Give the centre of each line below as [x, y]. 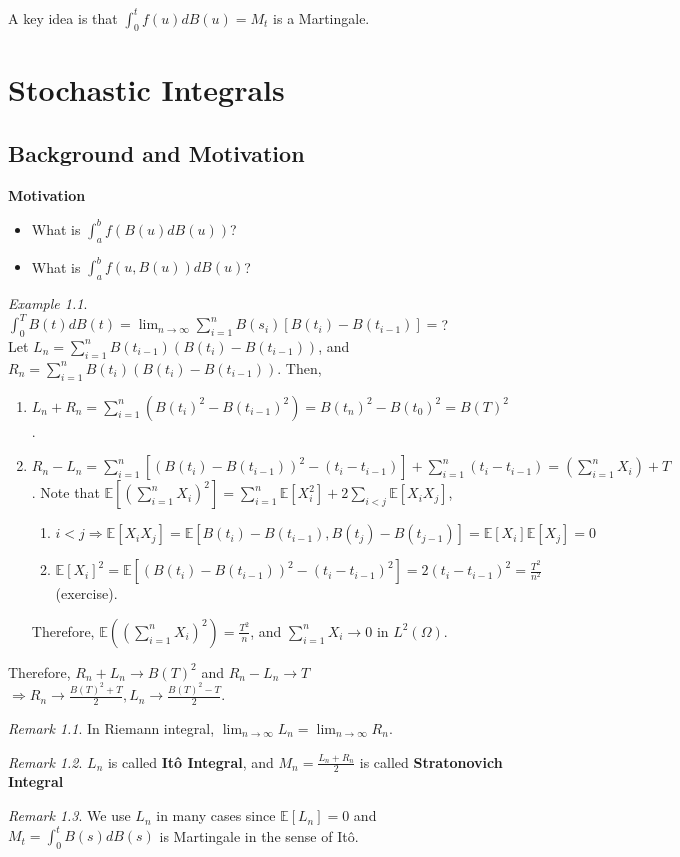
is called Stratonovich [431, 761]
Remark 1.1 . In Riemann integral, [111, 728]
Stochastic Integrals [146, 89]
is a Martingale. [321, 17]
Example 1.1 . [48, 303]
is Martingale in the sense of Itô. [259, 835]
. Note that [65, 492]
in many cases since [216, 815]
